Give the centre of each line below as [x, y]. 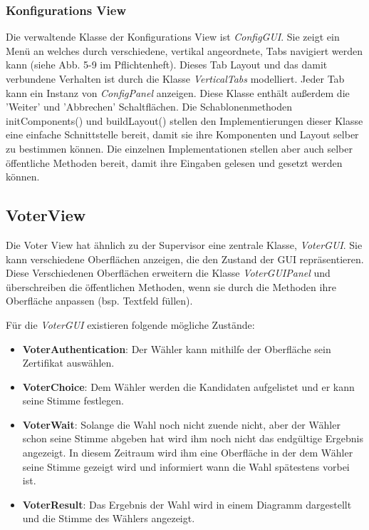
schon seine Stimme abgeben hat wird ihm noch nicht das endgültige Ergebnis [193, 438]
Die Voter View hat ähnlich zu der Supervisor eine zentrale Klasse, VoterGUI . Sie [184, 244]
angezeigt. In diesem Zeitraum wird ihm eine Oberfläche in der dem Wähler [188, 453]
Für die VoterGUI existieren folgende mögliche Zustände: [130, 324]
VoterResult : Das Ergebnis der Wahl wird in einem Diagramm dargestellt [187, 504]
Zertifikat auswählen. [68, 363]
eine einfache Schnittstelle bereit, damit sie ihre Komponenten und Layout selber [182, 134]
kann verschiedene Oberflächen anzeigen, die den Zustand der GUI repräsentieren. [185, 259]
